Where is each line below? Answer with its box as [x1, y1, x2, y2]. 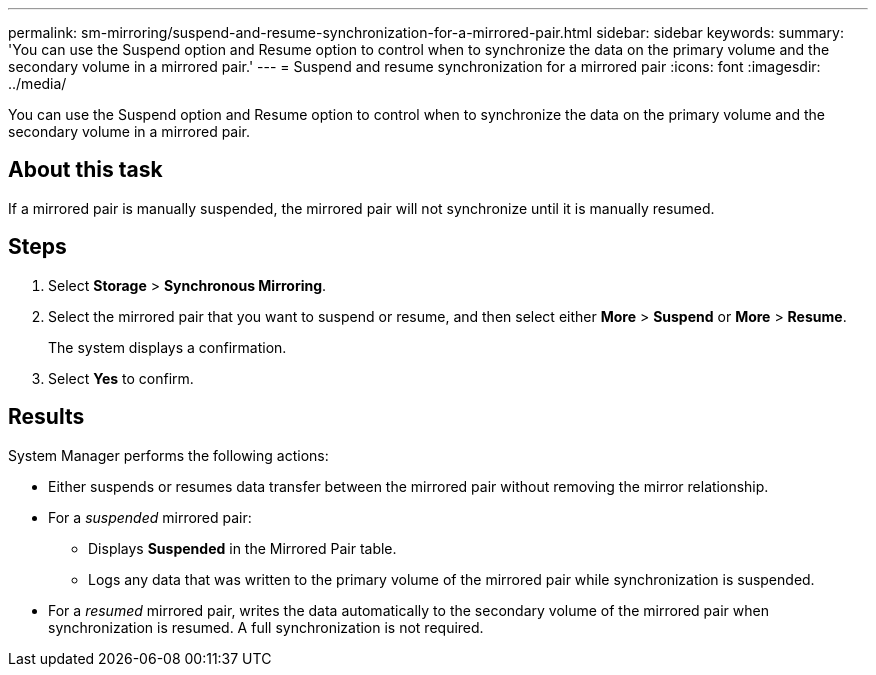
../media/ [8, 75, 67, 92]
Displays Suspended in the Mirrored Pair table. [88, 539, 397, 557]
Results [8, 404, 85, 430]
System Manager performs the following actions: [8, 446, 329, 464]
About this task [8, 157, 163, 183]
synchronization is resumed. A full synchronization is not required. [48, 618, 484, 636]
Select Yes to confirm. [48, 369, 194, 387]
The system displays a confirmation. [48, 338, 287, 356]
